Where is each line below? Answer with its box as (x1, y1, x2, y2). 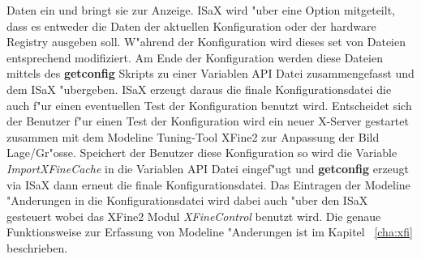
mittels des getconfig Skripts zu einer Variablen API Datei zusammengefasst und (6, 65, 415, 82)
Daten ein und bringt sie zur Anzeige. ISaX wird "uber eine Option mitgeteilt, (6, 2, 395, 18)
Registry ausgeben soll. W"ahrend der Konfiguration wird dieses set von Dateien (6, 33, 406, 50)
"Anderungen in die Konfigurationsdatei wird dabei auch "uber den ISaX (6, 192, 368, 209)
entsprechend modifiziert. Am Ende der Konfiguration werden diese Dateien (6, 49, 383, 66)
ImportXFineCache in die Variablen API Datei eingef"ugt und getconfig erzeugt (6, 159, 410, 176)
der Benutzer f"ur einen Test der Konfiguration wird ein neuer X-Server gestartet (6, 113, 409, 129)
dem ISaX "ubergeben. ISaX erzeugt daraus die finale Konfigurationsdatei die (6, 80, 392, 97)
